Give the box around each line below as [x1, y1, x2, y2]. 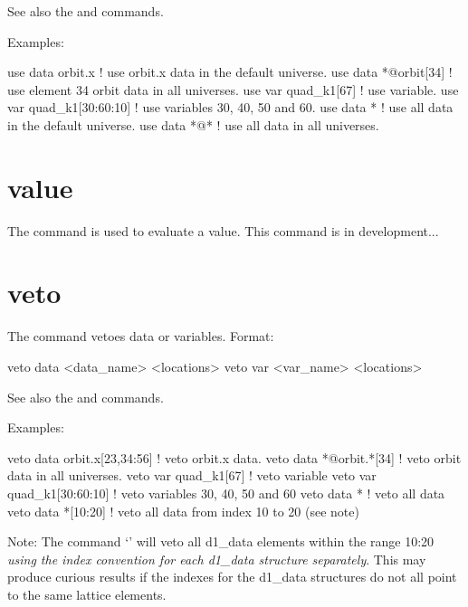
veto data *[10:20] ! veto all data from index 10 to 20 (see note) [7, 501, 359, 520]
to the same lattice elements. [7, 584, 167, 603]
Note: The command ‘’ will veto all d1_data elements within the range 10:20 [7, 532, 435, 551]
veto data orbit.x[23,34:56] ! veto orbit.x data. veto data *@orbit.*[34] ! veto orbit [7, 448, 462, 467]
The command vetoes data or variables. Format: [7, 327, 274, 346]
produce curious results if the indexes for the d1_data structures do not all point [7, 567, 457, 586]
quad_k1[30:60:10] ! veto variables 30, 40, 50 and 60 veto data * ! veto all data [7, 483, 445, 502]
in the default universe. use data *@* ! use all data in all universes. [7, 115, 379, 134]
